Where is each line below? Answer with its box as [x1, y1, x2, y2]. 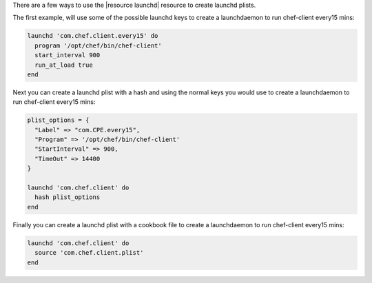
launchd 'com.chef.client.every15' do [27, 32, 158, 40]
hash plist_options [34, 193, 101, 201]
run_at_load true [34, 61, 93, 69]
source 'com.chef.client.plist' [34, 249, 144, 257]
